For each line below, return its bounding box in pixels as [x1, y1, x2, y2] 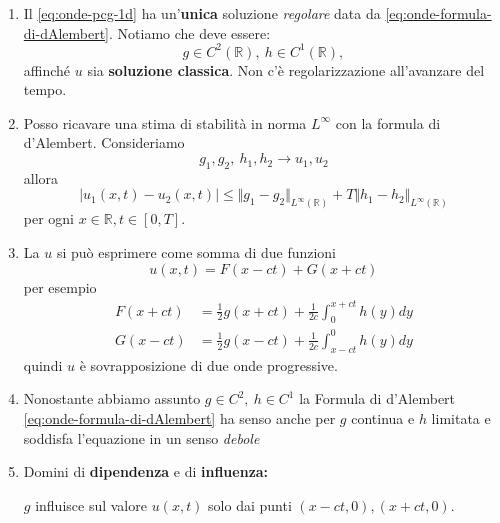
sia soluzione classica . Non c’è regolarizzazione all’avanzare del [87, 59, 485, 80]
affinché [23, 59, 71, 80]
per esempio [23, 276, 97, 297]
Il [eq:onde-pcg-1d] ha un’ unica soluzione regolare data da [23, 3, 381, 23]
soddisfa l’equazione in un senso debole [23, 427, 260, 448]
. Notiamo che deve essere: [109, 22, 271, 43]
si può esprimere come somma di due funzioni [56, 241, 337, 262]
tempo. [23, 79, 67, 100]
